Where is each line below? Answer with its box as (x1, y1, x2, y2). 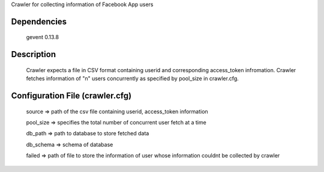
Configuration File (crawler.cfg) (11, 91, 132, 101)
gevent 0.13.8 (26, 34, 59, 41)
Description (11, 49, 56, 60)
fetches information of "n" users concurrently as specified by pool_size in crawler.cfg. (26, 75, 239, 82)
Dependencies (11, 16, 67, 26)
